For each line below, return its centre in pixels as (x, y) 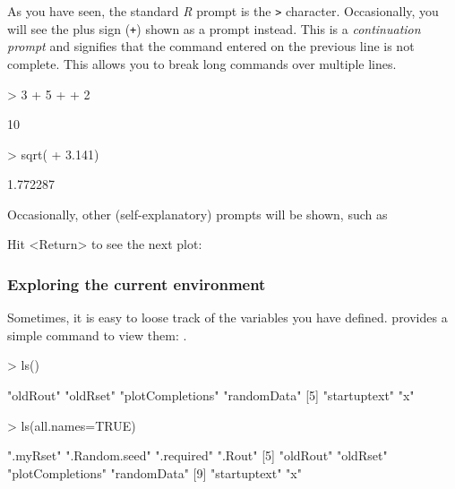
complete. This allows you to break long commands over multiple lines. (202, 63)
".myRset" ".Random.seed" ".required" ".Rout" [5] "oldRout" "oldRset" (197, 455)
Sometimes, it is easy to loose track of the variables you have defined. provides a (227, 317)
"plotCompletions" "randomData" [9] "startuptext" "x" (155, 472)
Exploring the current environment (137, 283)
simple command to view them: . (97, 335)
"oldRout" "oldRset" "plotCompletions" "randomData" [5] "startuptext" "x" (211, 395)
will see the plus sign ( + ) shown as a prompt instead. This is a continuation (214, 28)
